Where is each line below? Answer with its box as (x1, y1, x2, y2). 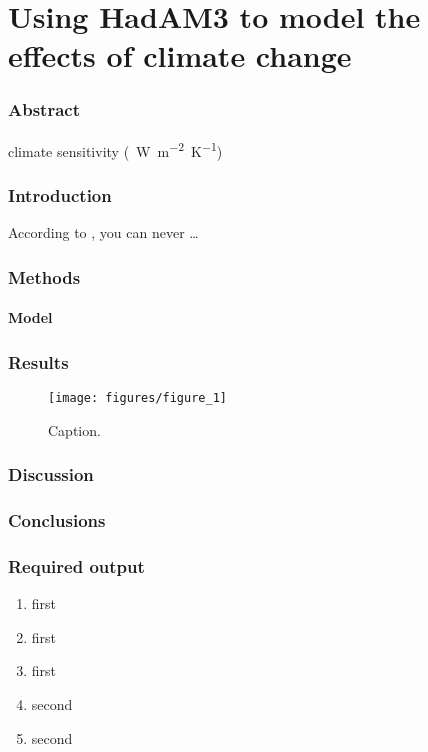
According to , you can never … (8, 222, 199, 243)
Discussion (8, 462, 94, 487)
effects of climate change (8, 35, 352, 76)
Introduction (8, 182, 112, 207)
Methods (8, 264, 81, 289)
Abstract (8, 97, 80, 122)
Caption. (48, 419, 101, 440)
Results (8, 349, 69, 374)
